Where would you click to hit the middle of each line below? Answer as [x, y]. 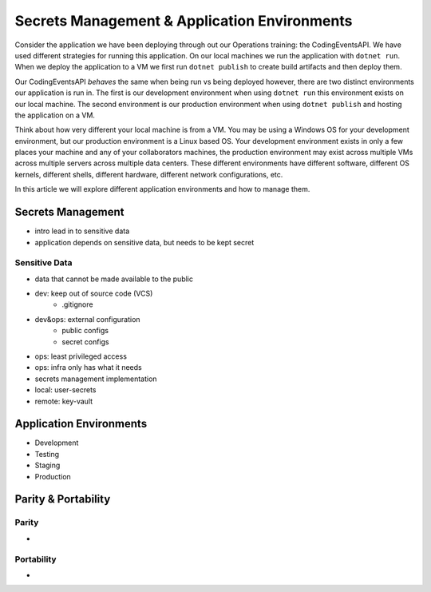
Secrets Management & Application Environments [184, 21]
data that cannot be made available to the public [114, 279]
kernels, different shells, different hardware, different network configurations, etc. [149, 174]
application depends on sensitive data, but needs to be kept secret [144, 242]
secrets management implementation [96, 379]
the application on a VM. [55, 115]
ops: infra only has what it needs [89, 368]
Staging [47, 465]
